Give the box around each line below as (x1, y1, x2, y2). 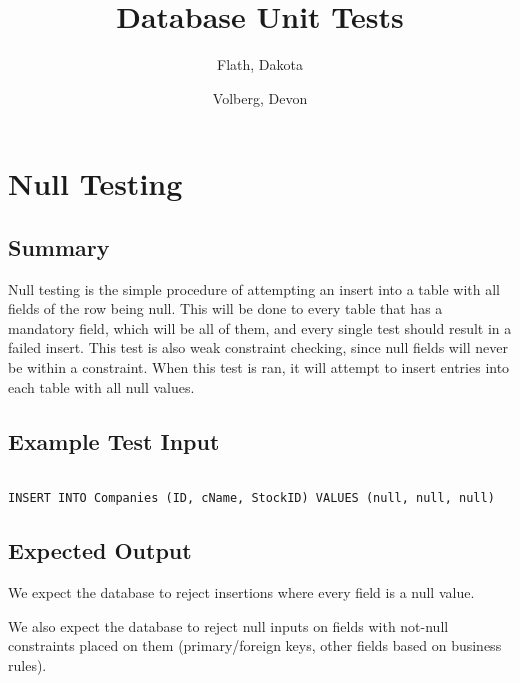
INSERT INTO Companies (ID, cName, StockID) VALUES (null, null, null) (8, 491, 495, 506)
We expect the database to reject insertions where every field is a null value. (8, 581, 475, 602)
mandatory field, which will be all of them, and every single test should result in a (8, 317, 512, 338)
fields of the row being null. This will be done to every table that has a (8, 298, 443, 319)
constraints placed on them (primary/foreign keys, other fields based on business (8, 635, 502, 656)
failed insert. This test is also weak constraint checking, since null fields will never (8, 337, 509, 358)
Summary (8, 231, 110, 262)
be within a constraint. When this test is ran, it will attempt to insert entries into (8, 357, 510, 378)
